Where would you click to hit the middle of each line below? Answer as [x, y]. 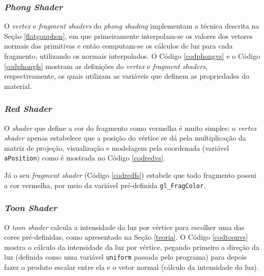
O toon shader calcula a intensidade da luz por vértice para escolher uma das [124, 227]
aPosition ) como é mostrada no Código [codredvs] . [85, 158]
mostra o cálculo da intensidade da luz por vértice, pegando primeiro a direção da [132, 247]
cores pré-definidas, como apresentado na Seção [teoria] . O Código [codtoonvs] [126, 237]
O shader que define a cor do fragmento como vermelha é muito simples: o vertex [130, 128]
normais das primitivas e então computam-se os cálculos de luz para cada [118, 46]
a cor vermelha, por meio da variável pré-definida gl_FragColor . [105, 185]
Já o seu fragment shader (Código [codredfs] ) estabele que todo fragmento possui [130, 175]
